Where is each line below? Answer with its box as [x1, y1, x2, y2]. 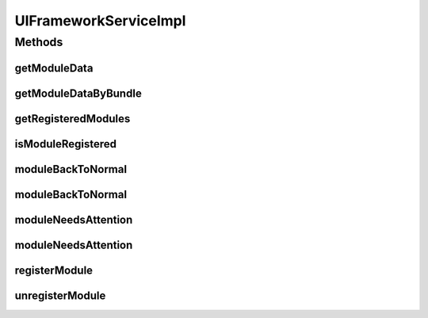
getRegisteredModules [14, 112, 131, 125]
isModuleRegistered [14, 137, 117, 151]
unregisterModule [14, 289, 106, 302]
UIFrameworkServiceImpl [14, 12, 186, 29]
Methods [14, 35, 63, 49]
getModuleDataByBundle [14, 86, 142, 100]
